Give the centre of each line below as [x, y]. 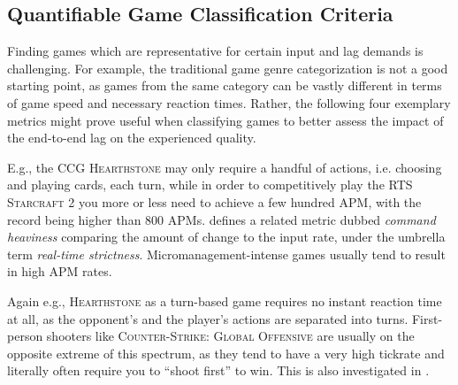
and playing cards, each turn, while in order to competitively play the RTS [210, 185]
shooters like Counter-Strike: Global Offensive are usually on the [230, 336]
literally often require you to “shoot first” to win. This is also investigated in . [218, 370]
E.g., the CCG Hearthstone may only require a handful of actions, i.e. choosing [225, 167]
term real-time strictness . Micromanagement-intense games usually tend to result [226, 254]
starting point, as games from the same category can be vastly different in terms [225, 85]
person [25, 336]
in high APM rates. [60, 271]
